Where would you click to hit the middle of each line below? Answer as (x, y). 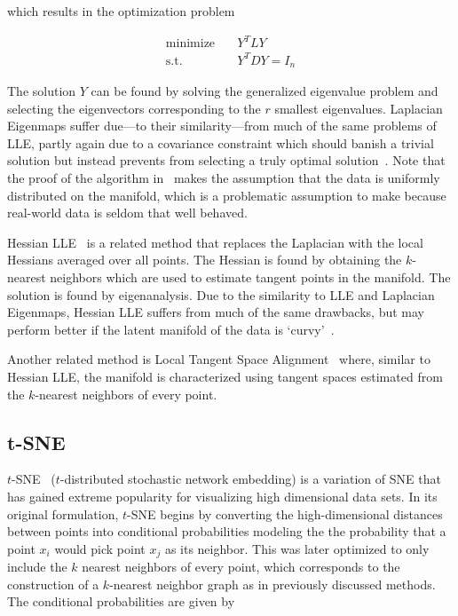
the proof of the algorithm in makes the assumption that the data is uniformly (224, 178)
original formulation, (63, 513)
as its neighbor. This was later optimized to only (297, 548)
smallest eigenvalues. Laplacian (359, 108)
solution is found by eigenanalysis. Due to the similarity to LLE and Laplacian (221, 294)
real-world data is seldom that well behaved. (127, 213)
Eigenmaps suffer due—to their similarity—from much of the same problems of (222, 126)
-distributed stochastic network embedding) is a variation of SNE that (250, 479)
